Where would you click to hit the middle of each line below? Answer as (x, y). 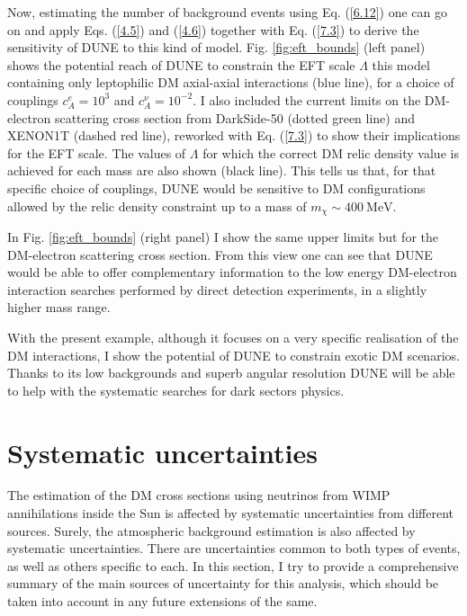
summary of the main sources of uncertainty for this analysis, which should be (223, 583)
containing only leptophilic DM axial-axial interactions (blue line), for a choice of (231, 82)
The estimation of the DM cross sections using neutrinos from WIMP (199, 495)
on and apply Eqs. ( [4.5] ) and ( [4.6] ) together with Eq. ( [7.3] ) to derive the (213, 29)
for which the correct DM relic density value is (331, 152)
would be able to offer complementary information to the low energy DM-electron (232, 272)
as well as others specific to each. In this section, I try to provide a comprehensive (233, 565)
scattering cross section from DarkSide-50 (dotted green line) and (235, 117)
